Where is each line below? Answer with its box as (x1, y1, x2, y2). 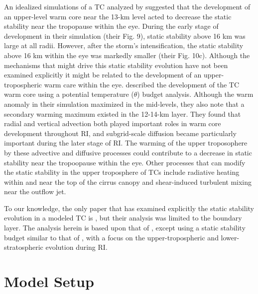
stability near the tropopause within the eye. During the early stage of (4, 21, 219, 31)
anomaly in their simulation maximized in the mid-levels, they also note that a (4, 98, 245, 109)
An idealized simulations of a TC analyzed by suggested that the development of (4, 1, 251, 11)
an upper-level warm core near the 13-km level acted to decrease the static (4, 11, 232, 21)
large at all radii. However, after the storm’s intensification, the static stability (4, 40, 244, 51)
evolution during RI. (45, 242, 108, 252)
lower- (221, 232, 240, 242)
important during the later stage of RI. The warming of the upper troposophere (4, 138, 248, 148)
